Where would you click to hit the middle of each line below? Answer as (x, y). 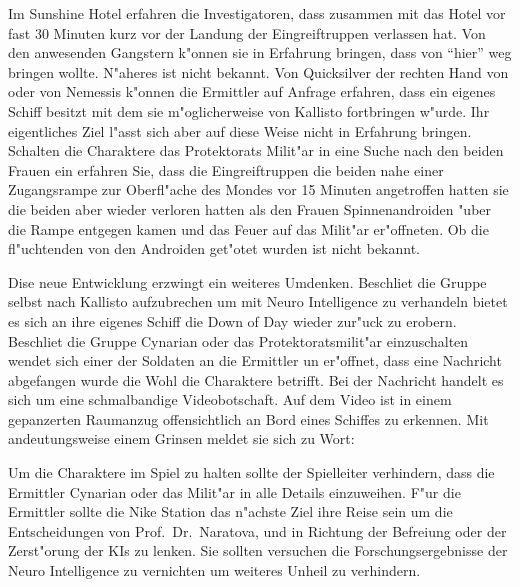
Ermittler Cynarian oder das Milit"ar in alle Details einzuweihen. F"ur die (234, 491)
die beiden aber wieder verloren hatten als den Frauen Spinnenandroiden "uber (250, 208)
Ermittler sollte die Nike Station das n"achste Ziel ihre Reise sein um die (230, 511)
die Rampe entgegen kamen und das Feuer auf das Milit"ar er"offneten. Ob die (248, 228)
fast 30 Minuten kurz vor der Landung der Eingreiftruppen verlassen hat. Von (247, 32)
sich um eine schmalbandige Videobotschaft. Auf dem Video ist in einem (230, 399)
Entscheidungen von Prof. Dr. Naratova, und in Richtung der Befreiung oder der (257, 530)
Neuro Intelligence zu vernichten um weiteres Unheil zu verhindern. (214, 570)
